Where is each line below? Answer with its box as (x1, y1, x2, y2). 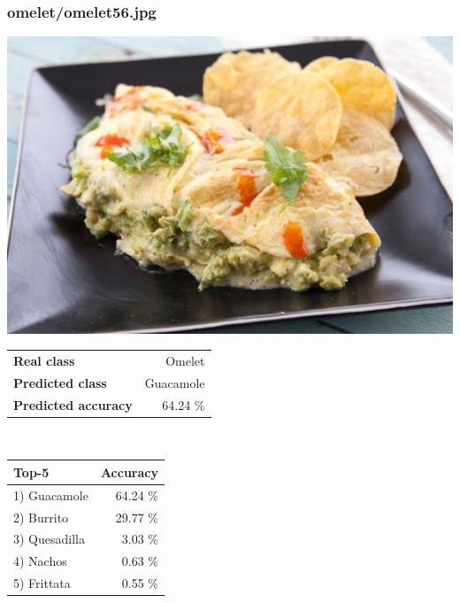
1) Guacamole (13, 485, 88, 504)
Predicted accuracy (13, 395, 133, 414)
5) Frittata (13, 574, 71, 592)
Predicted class (13, 373, 107, 391)
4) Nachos (13, 552, 67, 570)
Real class (13, 351, 75, 369)
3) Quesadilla (13, 530, 85, 548)
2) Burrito (13, 507, 69, 526)
